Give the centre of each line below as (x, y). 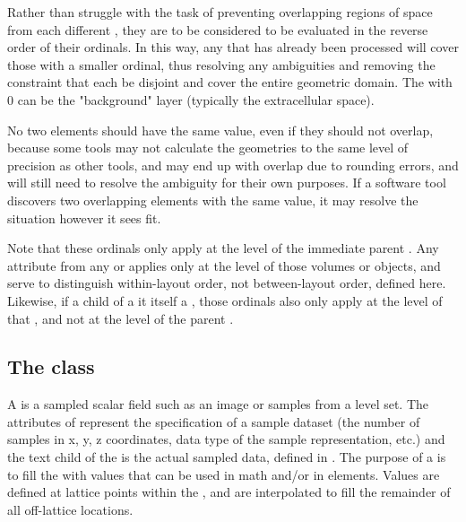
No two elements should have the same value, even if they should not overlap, (220, 130)
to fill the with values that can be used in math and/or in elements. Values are (224, 474)
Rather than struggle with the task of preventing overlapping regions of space (220, 12)
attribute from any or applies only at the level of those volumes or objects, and (224, 265)
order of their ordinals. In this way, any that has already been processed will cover (233, 47)
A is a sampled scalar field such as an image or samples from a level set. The (218, 404)
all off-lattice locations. (70, 509)
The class (51, 366)
